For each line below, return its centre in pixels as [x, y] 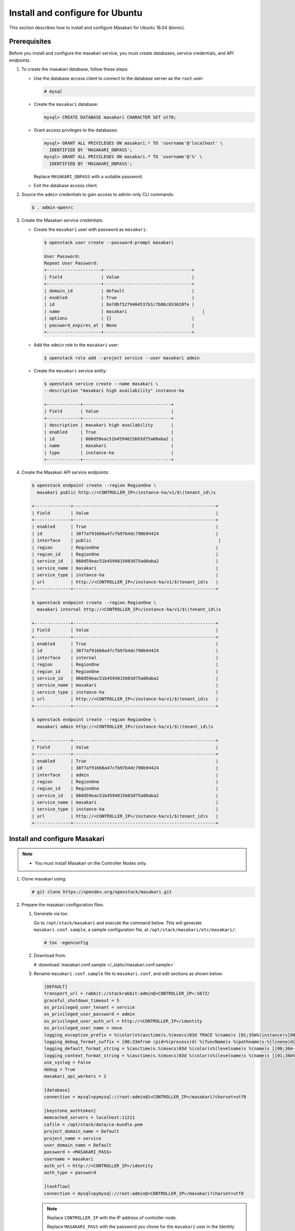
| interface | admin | [125, 775]
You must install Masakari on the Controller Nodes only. [91, 863]
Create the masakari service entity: [70, 371]
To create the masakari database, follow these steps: [75, 69]
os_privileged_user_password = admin [89, 1014]
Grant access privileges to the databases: [76, 130]
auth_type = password [70, 1173]
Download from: [50, 956]
